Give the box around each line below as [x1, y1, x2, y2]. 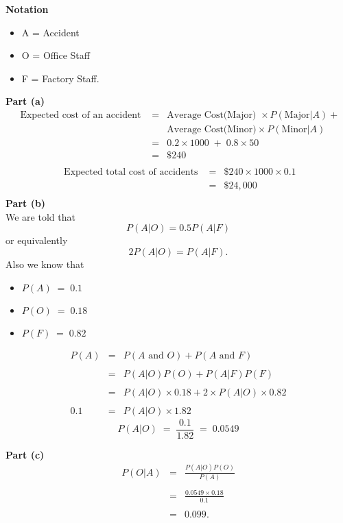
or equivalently [5, 233, 68, 247]
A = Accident [21, 25, 80, 39]
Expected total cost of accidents [64, 167, 198, 178]
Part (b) [5, 196, 46, 210]
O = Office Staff [21, 48, 90, 62]
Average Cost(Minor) [167, 125, 257, 135]
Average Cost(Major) [167, 110, 257, 120]
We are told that [5, 209, 75, 223]
